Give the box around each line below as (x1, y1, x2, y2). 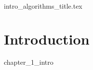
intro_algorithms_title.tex (4, 1, 82, 11)
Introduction (4, 29, 90, 48)
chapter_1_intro (4, 57, 53, 67)
